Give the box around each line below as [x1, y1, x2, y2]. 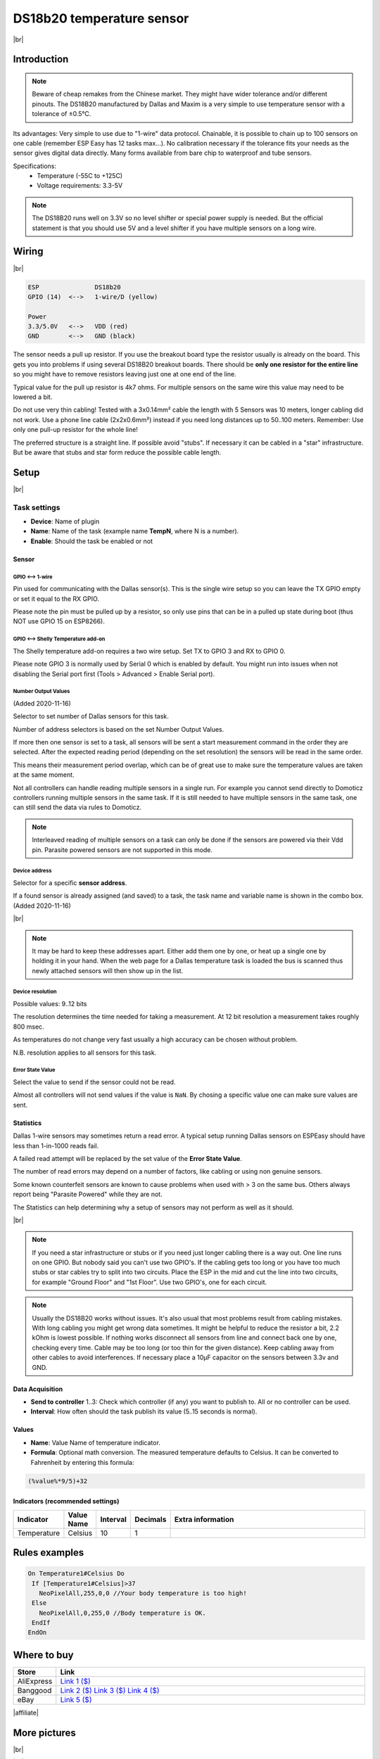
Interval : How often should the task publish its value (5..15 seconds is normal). [30, 1407, 258, 1416]
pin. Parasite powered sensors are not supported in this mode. [32, 845, 213, 854]
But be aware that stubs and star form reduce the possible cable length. [13, 447, 222, 457]
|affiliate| [13, 1708, 39, 1717]
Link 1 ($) [60, 1676, 91, 1686]
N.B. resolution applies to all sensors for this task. [13, 1048, 157, 1057]
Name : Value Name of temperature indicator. [30, 1438, 161, 1447]
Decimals [134, 1514, 167, 1524]
